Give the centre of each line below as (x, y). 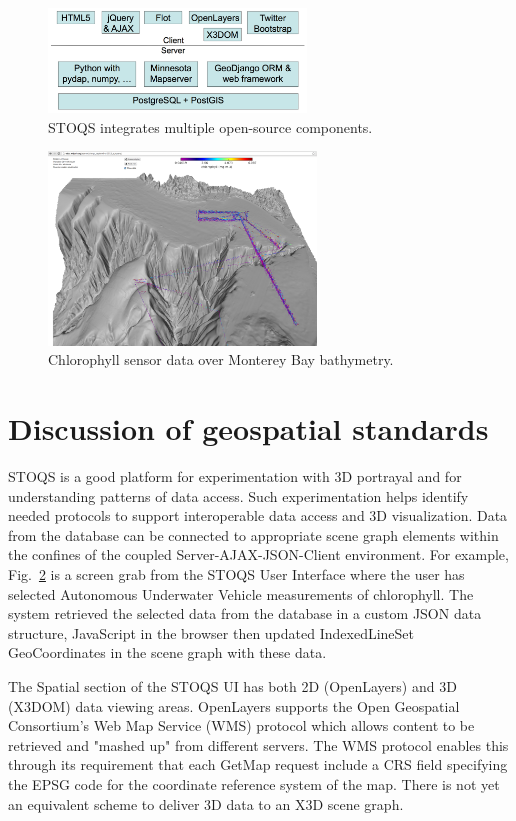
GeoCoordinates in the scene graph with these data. (167, 652)
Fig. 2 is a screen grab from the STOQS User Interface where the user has (236, 574)
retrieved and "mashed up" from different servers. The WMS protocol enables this (258, 744)
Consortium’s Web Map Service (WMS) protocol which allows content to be (241, 725)
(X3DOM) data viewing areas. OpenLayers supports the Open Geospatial (234, 705)
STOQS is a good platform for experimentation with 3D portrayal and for (235, 476)
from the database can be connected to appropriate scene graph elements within (253, 534)
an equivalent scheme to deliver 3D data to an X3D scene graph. (206, 803)
